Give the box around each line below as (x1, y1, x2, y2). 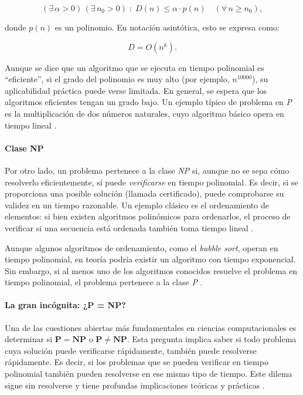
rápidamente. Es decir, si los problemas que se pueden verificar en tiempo (5, 356, 268, 368)
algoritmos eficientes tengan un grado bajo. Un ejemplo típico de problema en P (5, 96, 292, 108)
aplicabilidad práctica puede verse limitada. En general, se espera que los (5, 84, 267, 96)
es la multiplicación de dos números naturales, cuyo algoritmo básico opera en (5, 107, 284, 119)
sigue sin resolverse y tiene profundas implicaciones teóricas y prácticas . (5, 379, 265, 391)
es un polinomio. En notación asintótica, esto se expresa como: (55, 21, 280, 33)
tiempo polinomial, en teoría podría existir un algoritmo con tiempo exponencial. (5, 253, 296, 265)
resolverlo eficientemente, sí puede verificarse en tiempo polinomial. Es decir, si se (5, 175, 298, 188)
